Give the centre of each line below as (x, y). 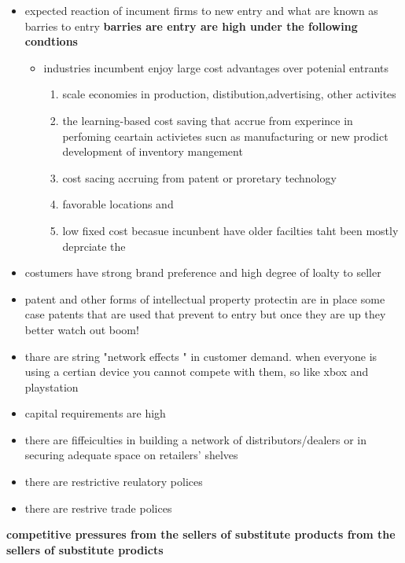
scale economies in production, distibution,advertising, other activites (229, 94)
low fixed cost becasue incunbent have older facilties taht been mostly (230, 230)
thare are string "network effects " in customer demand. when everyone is (201, 356)
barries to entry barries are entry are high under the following (191, 26)
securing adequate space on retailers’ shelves (131, 455)
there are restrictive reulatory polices (114, 482)
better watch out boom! (82, 329)
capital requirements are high (95, 413)
